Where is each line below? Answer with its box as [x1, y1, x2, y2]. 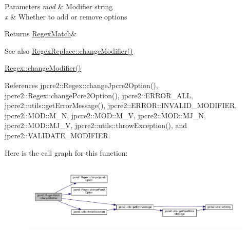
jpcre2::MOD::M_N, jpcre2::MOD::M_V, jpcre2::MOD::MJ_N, [5, 110, 206, 120]
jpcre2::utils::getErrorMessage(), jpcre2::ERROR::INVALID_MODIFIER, [5, 100, 237, 111]
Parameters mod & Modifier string [5, 1, 113, 11]
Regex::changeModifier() [5, 62, 81, 73]
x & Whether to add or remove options [5, 11, 127, 22]
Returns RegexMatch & [5, 28, 77, 39]
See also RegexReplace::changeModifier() [5, 45, 133, 56]
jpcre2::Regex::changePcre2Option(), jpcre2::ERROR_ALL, [5, 90, 193, 100]
